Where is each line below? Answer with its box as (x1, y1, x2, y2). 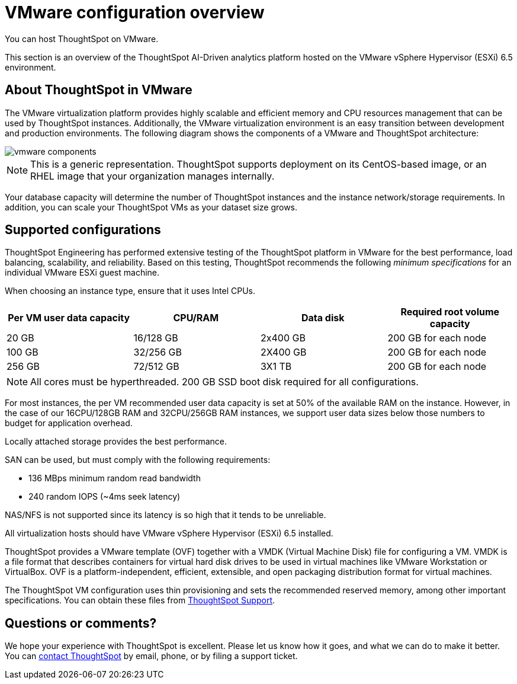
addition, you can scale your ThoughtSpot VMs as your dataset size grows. (5, 202, 298, 212)
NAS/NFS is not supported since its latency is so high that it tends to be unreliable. (5, 510, 326, 520)
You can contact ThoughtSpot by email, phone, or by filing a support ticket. (5, 651, 298, 661)
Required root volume (400, 306, 500, 318)
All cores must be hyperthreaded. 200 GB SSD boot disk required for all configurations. (30, 376, 419, 388)
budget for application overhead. (5, 418, 133, 429)
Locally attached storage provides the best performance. (5, 436, 227, 447)
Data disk (301, 312, 345, 324)
